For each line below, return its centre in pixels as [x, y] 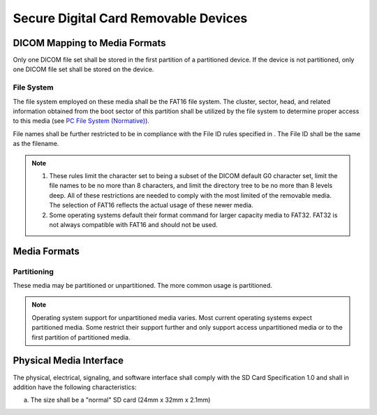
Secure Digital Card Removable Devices [130, 18]
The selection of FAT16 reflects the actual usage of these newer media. [151, 205]
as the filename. [36, 144]
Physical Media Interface [68, 361]
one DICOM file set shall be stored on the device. [83, 69]
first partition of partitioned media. [81, 337]
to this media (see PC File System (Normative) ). [81, 121]
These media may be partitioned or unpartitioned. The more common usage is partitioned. [142, 286]
